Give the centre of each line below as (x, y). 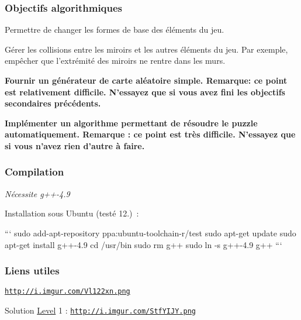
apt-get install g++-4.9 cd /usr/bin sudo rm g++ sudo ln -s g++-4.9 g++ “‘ (143, 244)
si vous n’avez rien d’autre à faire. (75, 145)
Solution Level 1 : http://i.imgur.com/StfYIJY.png (100, 310)
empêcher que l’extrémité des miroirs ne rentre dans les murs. (115, 61)
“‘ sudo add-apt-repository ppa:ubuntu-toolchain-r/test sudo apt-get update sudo (150, 233)
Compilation (34, 172)
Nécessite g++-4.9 (37, 193)
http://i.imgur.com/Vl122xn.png (68, 292)
